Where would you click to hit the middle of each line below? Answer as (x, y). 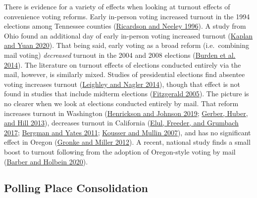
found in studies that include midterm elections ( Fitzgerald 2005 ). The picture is (127, 94)
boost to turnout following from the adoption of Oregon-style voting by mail (120, 151)
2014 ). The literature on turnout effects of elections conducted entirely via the (123, 64)
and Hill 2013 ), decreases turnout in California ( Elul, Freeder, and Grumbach (121, 123)
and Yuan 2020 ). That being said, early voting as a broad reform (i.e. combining (127, 45)
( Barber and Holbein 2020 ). (46, 161)
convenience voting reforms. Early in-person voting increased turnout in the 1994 (127, 16)
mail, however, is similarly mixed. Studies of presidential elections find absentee (125, 74)
